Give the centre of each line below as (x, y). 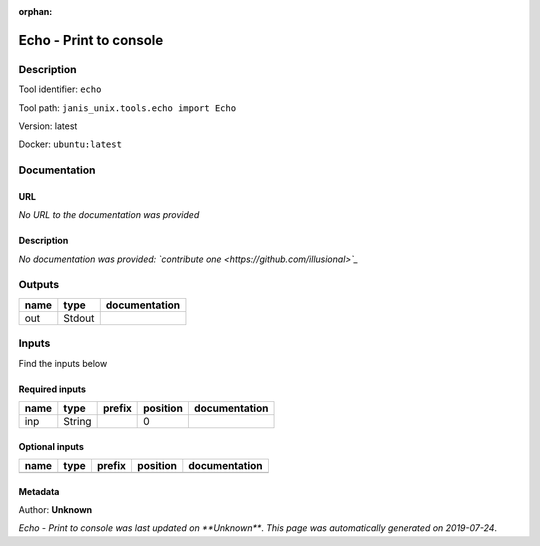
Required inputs (52, 389)
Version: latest (48, 126)
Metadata (39, 491)
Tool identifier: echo (60, 89)
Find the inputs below (63, 363)
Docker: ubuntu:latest (70, 144)
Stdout (79, 318)
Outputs (39, 285)
